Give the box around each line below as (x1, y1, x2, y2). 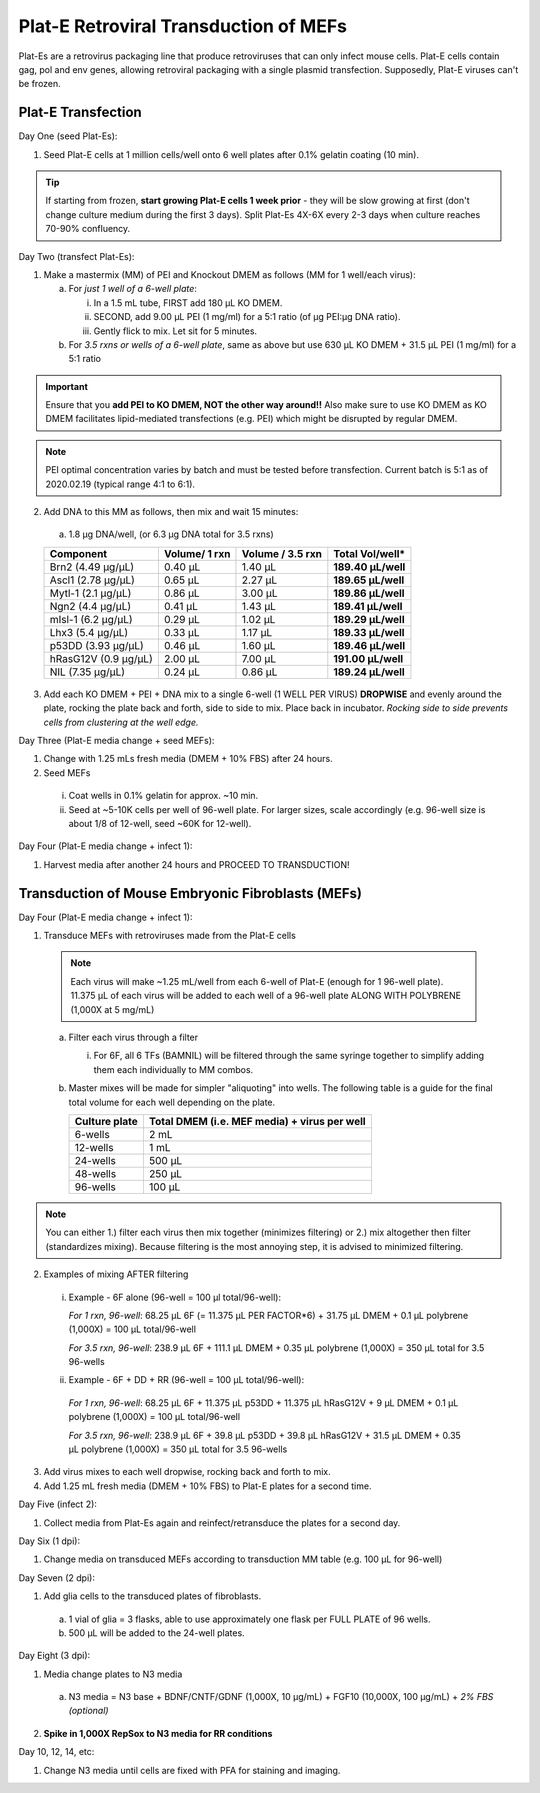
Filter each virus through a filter (68, 1031, 199, 1043)
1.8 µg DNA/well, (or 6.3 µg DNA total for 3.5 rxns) (68, 528, 274, 540)
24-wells (74, 1153, 117, 1167)
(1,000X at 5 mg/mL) (70, 1003, 155, 1015)
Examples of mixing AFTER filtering (43, 1268, 189, 1280)
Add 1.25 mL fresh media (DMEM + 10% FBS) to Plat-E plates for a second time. (43, 1480, 372, 1492)
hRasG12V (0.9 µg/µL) (49, 651, 154, 665)
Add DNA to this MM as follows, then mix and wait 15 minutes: (43, 506, 299, 518)
